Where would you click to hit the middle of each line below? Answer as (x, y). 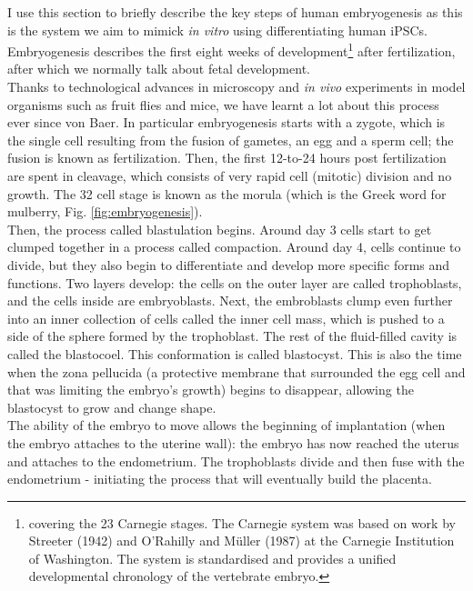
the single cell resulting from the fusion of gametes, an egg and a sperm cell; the (231, 140)
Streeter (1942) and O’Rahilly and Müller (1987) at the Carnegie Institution (242, 541)
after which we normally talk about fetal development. (159, 69)
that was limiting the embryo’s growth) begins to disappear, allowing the (211, 390)
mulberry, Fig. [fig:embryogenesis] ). (105, 211)
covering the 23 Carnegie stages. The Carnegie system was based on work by (242, 522)
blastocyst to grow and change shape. (112, 407)
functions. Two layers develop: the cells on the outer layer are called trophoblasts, (235, 282)
